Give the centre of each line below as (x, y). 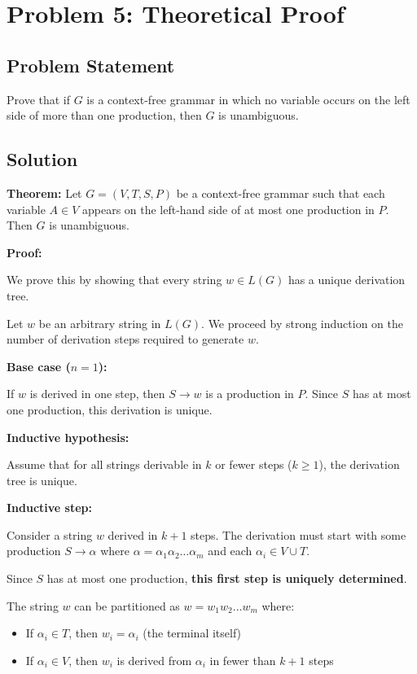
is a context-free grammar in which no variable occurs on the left (248, 99)
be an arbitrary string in (100, 323)
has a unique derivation (347, 280)
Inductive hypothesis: (68, 437)
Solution (42, 159)
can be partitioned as (127, 605)
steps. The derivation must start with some (298, 534)
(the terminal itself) (192, 633)
